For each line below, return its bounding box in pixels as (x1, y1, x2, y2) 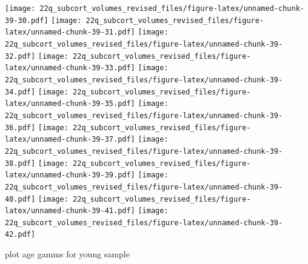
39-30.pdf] (5, 16, 49, 25)
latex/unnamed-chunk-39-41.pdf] (5, 206, 135, 216)
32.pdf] (5, 51, 36, 61)
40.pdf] (5, 194, 36, 203)
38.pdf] (5, 159, 36, 168)
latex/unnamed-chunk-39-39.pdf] (5, 171, 135, 180)
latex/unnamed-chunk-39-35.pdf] (5, 99, 135, 108)
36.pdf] (5, 123, 36, 132)
